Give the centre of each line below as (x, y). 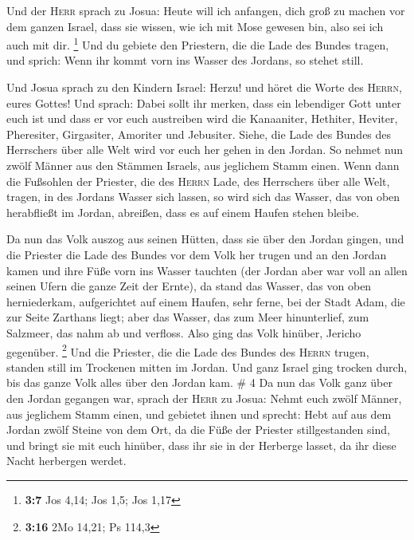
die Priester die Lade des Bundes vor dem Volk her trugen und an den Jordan (197, 254)
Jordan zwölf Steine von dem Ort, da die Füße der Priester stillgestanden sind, (198, 430)
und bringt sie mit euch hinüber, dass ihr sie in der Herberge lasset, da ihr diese (201, 445)
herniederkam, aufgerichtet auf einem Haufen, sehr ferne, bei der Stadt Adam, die (206, 301)
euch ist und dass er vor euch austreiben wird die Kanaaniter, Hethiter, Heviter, (202, 118)
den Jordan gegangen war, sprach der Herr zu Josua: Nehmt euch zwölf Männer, (204, 398)
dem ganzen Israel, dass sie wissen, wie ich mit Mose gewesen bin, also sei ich (195, 26)
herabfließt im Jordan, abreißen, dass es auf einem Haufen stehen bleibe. (183, 212)
